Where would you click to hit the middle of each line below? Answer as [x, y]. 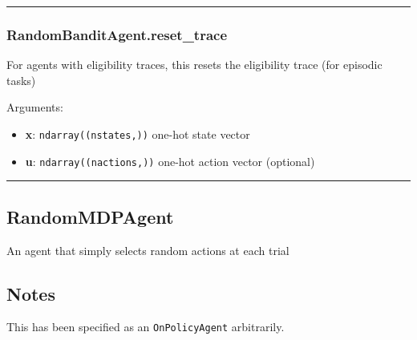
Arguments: [35, 107]
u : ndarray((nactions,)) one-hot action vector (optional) [170, 161]
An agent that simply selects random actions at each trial [148, 250]
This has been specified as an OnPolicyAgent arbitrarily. [146, 327]
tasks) [21, 80]
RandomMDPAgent [90, 216]
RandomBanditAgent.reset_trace [117, 34]
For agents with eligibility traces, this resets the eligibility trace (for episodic [194, 65]
